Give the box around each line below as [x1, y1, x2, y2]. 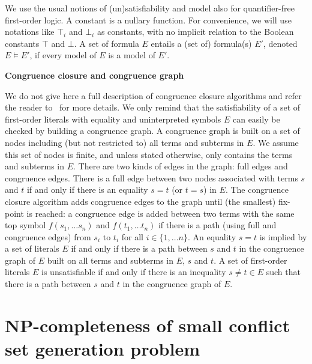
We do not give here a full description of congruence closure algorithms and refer [5, 89, 302, 102]
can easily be [232, 112, 280, 125]
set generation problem [5, 336, 200, 361]
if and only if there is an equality [26, 183, 148, 196]
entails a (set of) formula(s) [151, 37, 252, 49]
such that [266, 265, 301, 278]
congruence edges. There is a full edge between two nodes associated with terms [5, 171, 298, 184]
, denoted [263, 37, 298, 49]
